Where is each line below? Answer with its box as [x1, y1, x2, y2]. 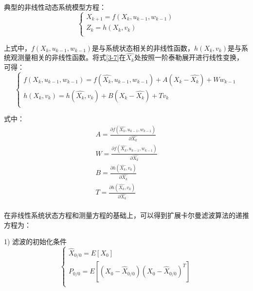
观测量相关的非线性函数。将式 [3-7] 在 [10, 52, 126, 62]
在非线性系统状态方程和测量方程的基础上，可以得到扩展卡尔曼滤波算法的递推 [4, 210, 249, 220]
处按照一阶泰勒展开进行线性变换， [134, 52, 243, 62]
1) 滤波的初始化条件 [4, 236, 67, 246]
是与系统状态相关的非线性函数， [92, 42, 195, 53]
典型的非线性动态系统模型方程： [4, 2, 106, 12]
